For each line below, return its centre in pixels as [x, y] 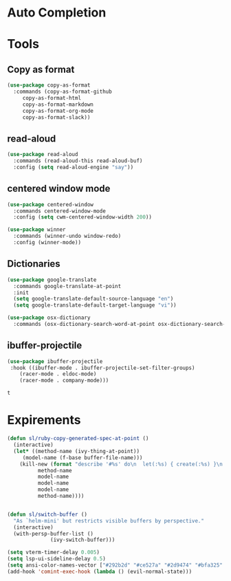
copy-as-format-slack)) [56, 117]
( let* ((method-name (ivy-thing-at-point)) [76, 451]
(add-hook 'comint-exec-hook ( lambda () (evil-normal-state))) [100, 571]
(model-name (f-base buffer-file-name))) [82, 458]
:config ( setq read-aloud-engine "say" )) [74, 167]
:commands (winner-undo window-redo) [67, 236]
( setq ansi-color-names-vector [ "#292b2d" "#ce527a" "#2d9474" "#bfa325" [115, 565]
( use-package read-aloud [43, 155]
